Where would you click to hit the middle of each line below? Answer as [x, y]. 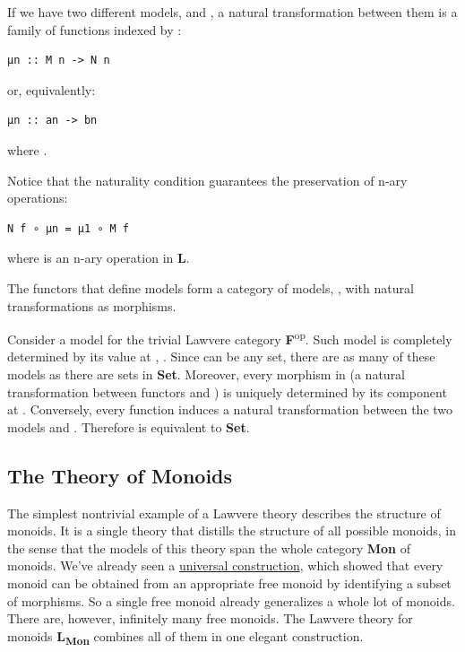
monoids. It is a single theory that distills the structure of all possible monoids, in [232, 530]
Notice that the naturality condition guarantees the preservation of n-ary [207, 180]
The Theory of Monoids [120, 475]
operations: [38, 198]
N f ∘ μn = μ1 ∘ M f [69, 228]
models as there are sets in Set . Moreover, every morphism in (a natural [207, 374]
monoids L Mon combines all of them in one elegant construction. [185, 637]
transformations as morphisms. [92, 305]
